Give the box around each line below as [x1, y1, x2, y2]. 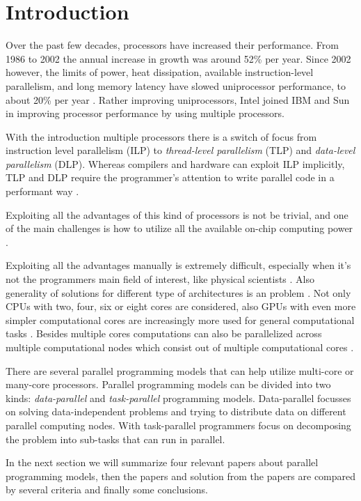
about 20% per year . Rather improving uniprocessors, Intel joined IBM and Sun [6, 92, 350, 107]
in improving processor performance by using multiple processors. [6, 106, 284, 121]
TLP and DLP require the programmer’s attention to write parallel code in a [6, 170, 335, 185]
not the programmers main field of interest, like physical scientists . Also [6, 272, 315, 286]
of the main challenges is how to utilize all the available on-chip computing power [6, 221, 353, 236]
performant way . [6, 184, 79, 199]
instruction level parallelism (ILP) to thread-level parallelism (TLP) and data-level [6, 143, 355, 157]
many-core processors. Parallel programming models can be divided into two [6, 377, 331, 392]
